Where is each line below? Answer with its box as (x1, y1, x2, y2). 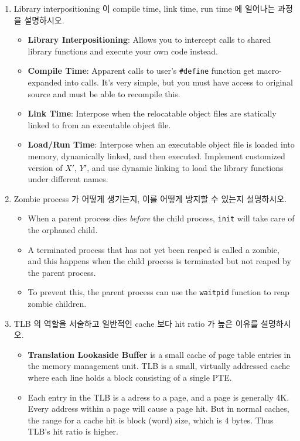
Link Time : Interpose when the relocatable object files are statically (28, 107, 277, 119)
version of (28, 161, 63, 173)
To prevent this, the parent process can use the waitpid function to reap (28, 286, 289, 298)
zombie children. (28, 298, 87, 310)
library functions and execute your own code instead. (28, 45, 218, 57)
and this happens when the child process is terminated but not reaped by (28, 255, 291, 267)
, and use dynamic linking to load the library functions (87, 161, 284, 173)
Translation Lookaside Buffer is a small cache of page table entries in (28, 348, 291, 360)
